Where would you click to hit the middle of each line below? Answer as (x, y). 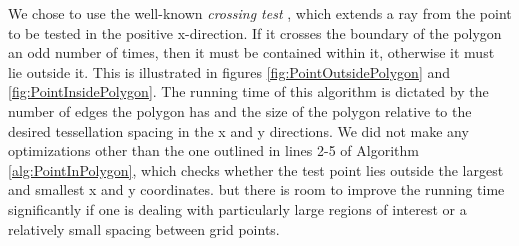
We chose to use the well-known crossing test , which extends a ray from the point (260, 13)
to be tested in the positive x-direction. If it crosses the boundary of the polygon (255, 32)
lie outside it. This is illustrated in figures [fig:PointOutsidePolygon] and (229, 71)
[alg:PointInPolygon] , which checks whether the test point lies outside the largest (256, 169)
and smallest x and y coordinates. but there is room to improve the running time (256, 189)
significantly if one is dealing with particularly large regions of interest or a (237, 208)
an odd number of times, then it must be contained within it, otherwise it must (251, 52)
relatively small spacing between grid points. (144, 228)
